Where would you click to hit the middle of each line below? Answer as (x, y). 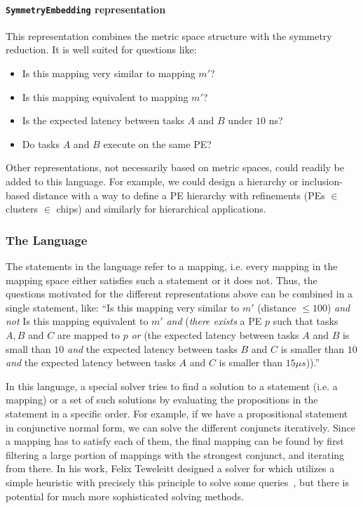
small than (28, 348)
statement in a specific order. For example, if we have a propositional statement (177, 413)
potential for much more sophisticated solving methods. (125, 496)
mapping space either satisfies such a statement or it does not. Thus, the (162, 280)
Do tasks (41, 143)
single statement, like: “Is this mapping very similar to (123, 307)
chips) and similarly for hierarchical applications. (161, 209)
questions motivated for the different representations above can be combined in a (179, 294)
